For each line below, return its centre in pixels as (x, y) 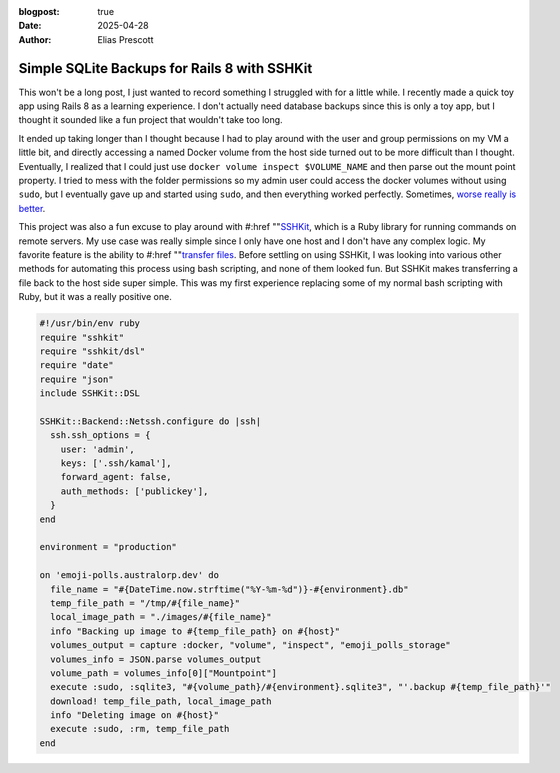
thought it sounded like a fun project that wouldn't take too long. (151, 120)
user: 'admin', (97, 449)
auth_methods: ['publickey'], (134, 491)
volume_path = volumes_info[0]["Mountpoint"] (163, 673)
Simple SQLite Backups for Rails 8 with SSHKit (165, 68)
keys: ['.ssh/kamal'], (116, 463)
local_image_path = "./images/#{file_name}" (161, 617)
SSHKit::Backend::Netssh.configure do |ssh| (150, 421)
